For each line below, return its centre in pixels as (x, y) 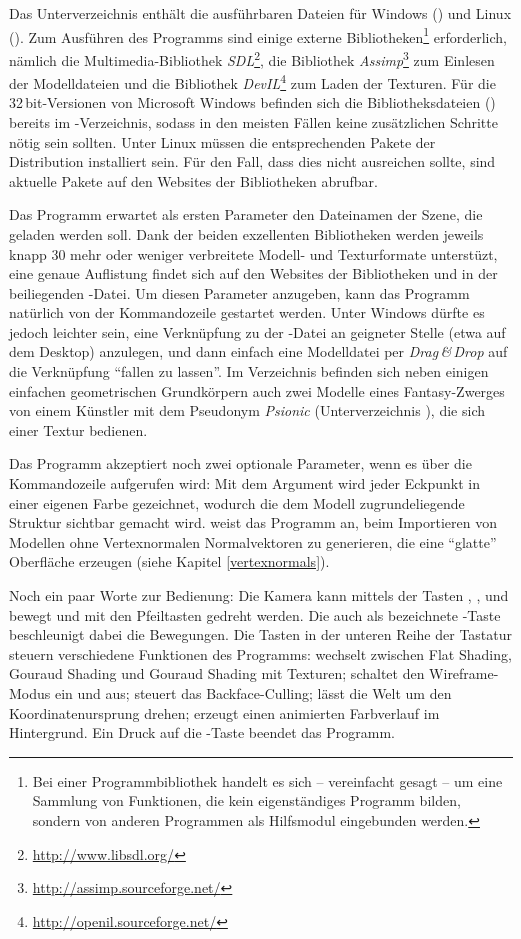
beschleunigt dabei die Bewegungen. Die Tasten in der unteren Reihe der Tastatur (261, 634)
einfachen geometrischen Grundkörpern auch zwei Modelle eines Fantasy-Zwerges (257, 390)
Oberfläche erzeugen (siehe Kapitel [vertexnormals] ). (169, 561)
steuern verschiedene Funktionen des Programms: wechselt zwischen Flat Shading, (260, 653)
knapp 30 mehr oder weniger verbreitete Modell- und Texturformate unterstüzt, (253, 253)
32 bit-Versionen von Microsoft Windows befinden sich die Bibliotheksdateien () (252, 102)
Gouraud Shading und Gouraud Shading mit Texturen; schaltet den (217, 673)
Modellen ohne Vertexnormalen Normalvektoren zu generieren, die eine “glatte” (253, 541)
